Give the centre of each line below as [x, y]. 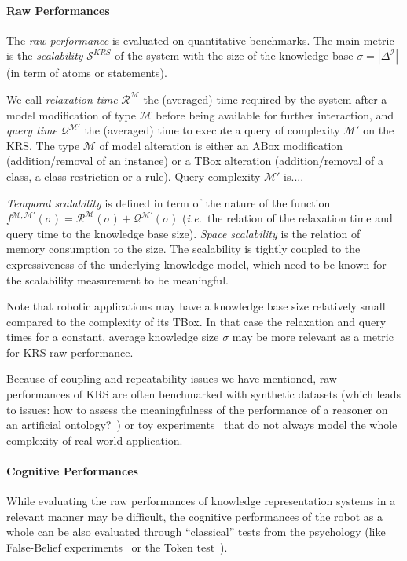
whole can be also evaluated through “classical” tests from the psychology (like [196, 532]
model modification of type [71, 114]
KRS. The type [43, 145]
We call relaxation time [62, 99]
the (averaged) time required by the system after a [265, 99]
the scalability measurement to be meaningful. [117, 279]
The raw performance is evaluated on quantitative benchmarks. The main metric [200, 40]
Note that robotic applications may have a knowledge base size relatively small [196, 306]
